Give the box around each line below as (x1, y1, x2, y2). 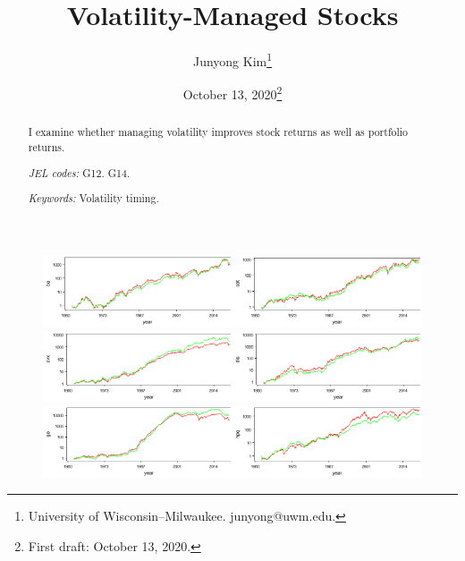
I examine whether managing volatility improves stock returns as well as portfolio (28, 124, 409, 140)
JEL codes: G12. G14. (28, 165, 131, 180)
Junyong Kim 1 (192, 49, 273, 70)
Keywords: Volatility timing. (28, 191, 159, 206)
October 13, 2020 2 (182, 82, 283, 104)
